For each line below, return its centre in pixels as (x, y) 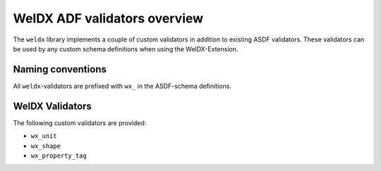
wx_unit (44, 136)
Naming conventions (60, 69)
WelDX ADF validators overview (108, 18)
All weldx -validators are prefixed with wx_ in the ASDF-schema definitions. (122, 86)
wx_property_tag (59, 156)
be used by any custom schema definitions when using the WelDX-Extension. (126, 49)
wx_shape (46, 146)
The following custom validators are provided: (80, 122)
